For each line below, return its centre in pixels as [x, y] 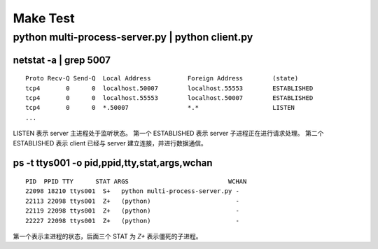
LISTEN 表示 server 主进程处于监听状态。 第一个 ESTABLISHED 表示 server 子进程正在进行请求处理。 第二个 [168, 134]
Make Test [44, 18]
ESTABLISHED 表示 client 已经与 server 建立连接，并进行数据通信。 [110, 143]
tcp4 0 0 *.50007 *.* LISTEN [160, 108]
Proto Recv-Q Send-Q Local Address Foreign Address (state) [162, 78]
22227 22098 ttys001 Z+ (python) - [132, 221]
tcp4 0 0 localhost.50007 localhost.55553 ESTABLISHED [169, 88]
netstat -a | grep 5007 [62, 60]
